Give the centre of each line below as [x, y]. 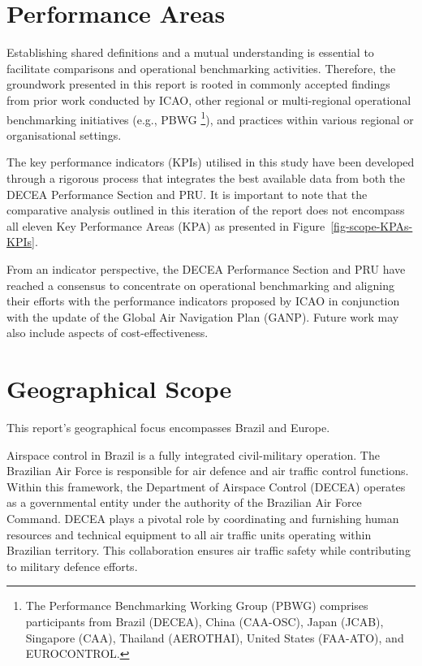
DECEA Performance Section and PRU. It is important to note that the [187, 194]
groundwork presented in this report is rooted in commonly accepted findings [198, 84]
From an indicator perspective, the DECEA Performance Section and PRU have [206, 268]
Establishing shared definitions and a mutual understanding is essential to [190, 52]
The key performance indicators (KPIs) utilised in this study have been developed [211, 162]
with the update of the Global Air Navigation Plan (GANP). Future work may [203, 316]
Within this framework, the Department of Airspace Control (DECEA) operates [206, 486]
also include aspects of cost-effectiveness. [108, 333]
